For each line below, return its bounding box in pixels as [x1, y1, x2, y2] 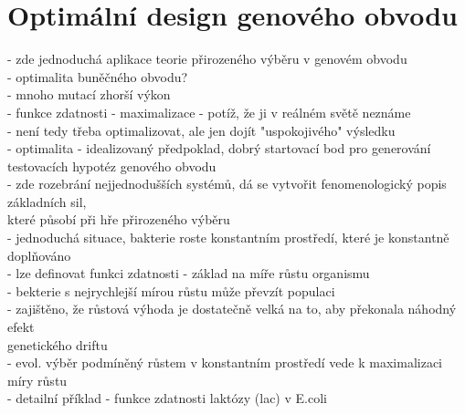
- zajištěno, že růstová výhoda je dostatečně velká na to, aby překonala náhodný [7, 299, 457, 318]
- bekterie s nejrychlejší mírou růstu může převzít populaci [7, 281, 335, 300]
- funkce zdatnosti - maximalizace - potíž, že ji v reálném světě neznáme [7, 102, 411, 121]
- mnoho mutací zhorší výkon [7, 85, 171, 104]
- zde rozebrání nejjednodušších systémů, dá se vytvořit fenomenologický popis [7, 174, 447, 193]
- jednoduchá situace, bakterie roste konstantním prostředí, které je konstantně [7, 228, 449, 247]
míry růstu [7, 370, 68, 389]
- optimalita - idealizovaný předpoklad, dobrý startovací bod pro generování [7, 139, 431, 158]
